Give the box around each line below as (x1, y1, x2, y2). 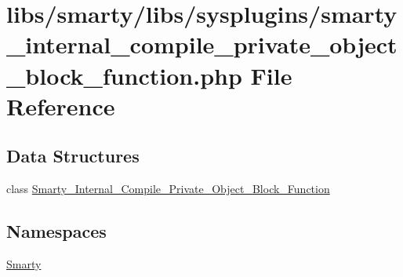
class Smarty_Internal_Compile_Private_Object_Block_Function (6, 180, 330, 197)
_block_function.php (6, 59, 242, 91)
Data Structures (6, 144, 140, 168)
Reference (6, 89, 115, 122)
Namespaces (6, 219, 107, 243)
